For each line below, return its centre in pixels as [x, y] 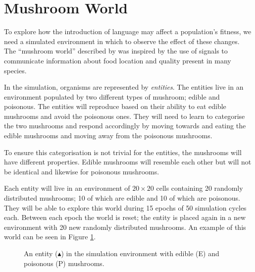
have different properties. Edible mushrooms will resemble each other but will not [128, 162]
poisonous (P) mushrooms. [64, 263]
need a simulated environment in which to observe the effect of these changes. [122, 41]
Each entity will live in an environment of [67, 188]
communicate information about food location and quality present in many [118, 60]
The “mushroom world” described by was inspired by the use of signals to [116, 51]
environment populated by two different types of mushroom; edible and [112, 96]
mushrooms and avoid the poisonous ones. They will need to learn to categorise [125, 116]
